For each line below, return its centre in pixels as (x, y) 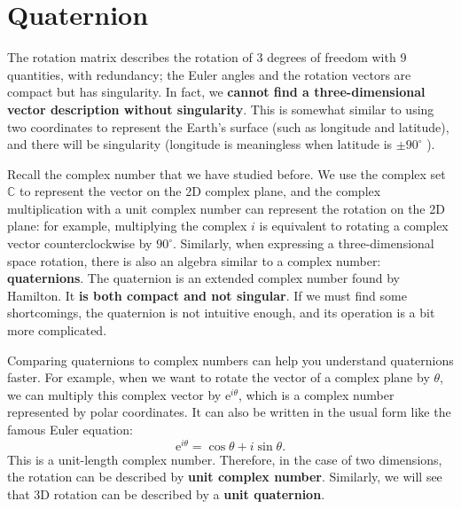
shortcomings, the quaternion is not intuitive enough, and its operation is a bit (221, 313)
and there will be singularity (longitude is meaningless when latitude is (200, 144)
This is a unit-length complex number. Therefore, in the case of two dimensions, (225, 459)
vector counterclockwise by (80, 243)
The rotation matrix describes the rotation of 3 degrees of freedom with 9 (207, 57)
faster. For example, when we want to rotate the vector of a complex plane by (219, 377)
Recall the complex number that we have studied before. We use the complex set (227, 173)
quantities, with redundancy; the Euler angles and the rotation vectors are (209, 74)
